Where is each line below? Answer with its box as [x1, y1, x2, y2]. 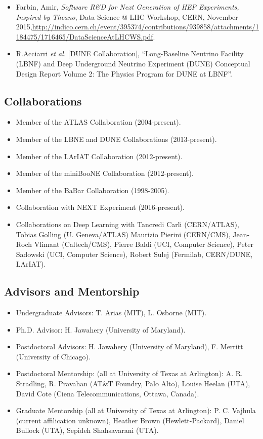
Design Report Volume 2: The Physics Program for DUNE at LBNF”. [16, 68, 232, 79]
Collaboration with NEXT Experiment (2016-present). [16, 202, 185, 212]
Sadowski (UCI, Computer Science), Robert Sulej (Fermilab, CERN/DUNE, [16, 248, 253, 259]
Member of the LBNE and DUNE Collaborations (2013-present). [16, 133, 217, 144]
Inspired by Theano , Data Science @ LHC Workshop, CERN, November [16, 11, 238, 22]
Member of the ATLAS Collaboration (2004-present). [16, 117, 181, 127]
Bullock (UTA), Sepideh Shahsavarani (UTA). [16, 425, 159, 435]
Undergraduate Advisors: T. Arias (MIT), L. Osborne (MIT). [16, 307, 207, 318]
